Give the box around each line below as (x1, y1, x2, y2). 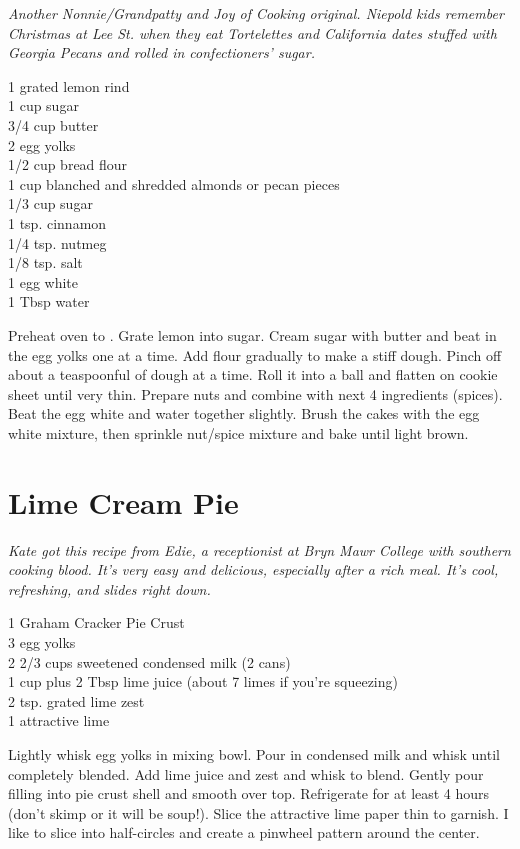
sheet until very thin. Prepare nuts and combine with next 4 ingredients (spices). (8, 383, 503, 404)
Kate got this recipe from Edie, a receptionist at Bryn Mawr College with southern (8, 539, 511, 560)
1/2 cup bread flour (8, 154, 128, 175)
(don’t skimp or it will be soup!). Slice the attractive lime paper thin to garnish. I (8, 802, 509, 823)
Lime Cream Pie (8, 481, 239, 522)
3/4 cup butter (8, 114, 99, 135)
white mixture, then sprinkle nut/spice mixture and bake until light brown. (8, 422, 469, 443)
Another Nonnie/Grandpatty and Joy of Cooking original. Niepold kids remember (8, 3, 504, 23)
